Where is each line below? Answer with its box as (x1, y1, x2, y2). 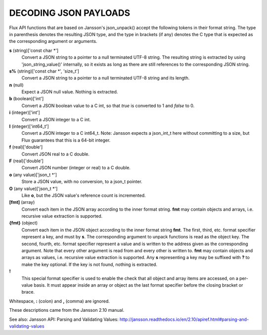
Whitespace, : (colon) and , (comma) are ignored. (9, 298, 110, 304)
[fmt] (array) (9, 199, 35, 205)
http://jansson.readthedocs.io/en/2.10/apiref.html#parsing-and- (119, 316, 249, 322)
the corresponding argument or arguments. (9, 38, 97, 44)
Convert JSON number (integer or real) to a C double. (21, 165, 131, 171)
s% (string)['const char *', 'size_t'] (9, 68, 79, 74)
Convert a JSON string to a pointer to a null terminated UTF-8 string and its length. (21, 75, 190, 81)
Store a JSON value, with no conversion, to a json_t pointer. (21, 179, 143, 185)
